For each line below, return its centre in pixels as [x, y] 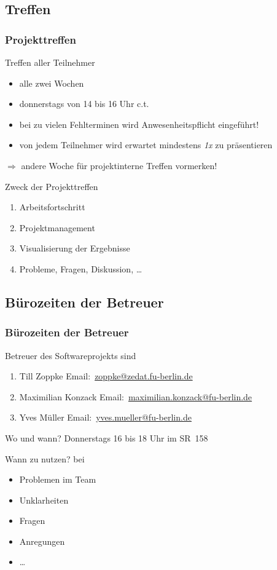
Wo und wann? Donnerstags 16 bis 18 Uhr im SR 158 [107, 437]
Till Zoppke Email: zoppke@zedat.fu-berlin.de [106, 376]
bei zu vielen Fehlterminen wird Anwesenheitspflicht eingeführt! [139, 124]
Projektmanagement [57, 227]
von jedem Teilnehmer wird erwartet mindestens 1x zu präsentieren [146, 145]
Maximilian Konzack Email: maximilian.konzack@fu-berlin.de [136, 396]
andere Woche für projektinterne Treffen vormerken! [119, 165]
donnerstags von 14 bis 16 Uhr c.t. [84, 104]
